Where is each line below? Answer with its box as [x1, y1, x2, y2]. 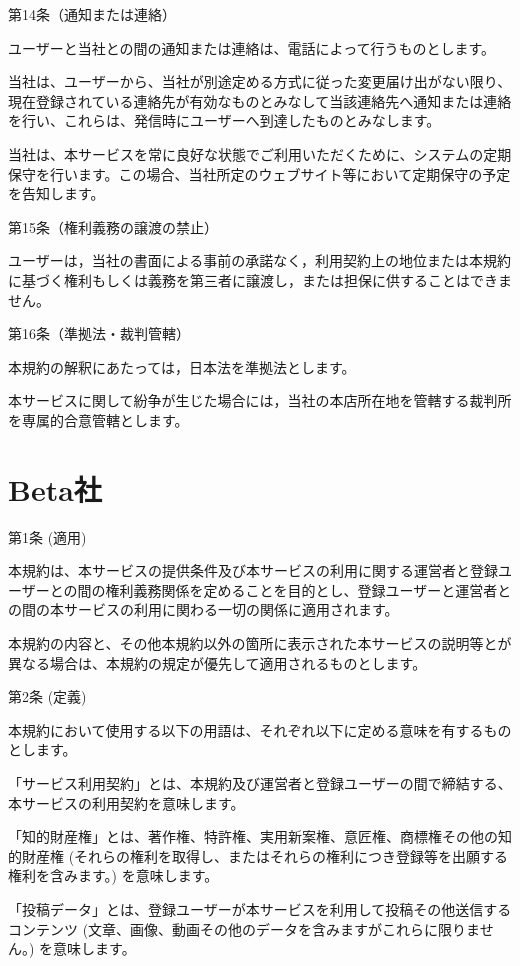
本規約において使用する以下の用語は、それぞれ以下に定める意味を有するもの [8, 719, 512, 740]
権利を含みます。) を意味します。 [8, 865, 219, 886]
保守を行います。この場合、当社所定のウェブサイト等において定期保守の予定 [8, 163, 511, 184]
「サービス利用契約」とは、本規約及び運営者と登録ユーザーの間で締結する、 [8, 772, 512, 793]
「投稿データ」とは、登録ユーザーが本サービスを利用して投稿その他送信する [8, 898, 512, 919]
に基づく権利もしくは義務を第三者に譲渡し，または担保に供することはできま [8, 269, 512, 290]
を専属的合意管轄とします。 [8, 409, 189, 430]
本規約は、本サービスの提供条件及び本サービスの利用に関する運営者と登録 [8, 560, 498, 581]
